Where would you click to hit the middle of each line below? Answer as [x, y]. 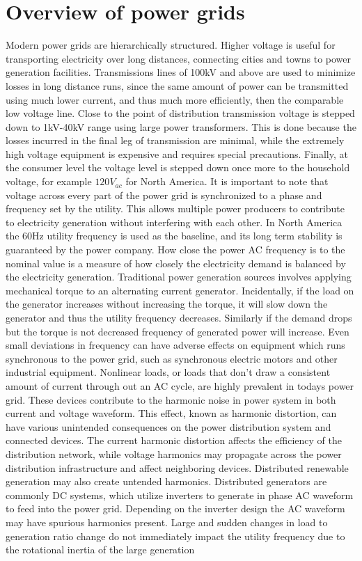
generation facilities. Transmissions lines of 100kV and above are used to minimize [181, 72]
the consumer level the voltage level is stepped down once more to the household [178, 167]
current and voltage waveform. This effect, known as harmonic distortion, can [171, 413]
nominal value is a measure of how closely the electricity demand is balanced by [176, 263]
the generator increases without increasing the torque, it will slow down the [167, 304]
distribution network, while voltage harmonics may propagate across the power [174, 453]
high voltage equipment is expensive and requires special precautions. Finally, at [177, 153]
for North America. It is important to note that [227, 181]
